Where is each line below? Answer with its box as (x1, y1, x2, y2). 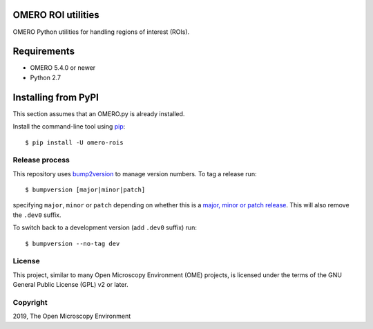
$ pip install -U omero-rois (25, 138, 124, 147)
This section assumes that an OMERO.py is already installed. (12, 109, 185, 117)
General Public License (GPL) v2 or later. (12, 281, 128, 289)
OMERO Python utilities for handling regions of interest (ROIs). (12, 28, 190, 36)
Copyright (12, 297, 48, 307)
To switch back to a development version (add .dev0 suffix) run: (12, 223, 197, 232)
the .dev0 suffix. (12, 211, 61, 219)
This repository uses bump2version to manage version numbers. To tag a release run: (12, 169, 257, 178)
